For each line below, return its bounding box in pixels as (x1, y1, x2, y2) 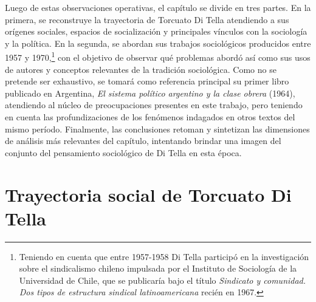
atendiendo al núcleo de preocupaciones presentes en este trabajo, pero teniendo (5, 98, 303, 111)
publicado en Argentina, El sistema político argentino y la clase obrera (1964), (5, 86, 295, 99)
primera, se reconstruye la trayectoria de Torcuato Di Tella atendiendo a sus (5, 13, 289, 26)
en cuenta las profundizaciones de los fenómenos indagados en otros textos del (5, 111, 295, 123)
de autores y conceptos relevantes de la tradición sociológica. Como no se (5, 63, 276, 75)
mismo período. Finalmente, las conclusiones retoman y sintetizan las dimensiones (5, 122, 310, 135)
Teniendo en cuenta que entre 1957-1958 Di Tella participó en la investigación (19, 250, 309, 263)
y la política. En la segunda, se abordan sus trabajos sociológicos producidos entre (5, 36, 311, 49)
